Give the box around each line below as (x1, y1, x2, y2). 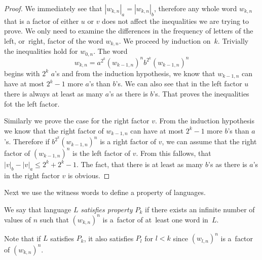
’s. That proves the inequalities (153, 88, 249, 99)
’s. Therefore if (4, 136, 50, 147)
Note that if (4, 233, 41, 243)
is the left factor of (72, 147, 131, 158)
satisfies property (81, 204, 133, 214)
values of (4, 214, 31, 224)
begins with (4, 68, 40, 78)
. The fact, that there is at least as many (76, 158, 203, 169)
